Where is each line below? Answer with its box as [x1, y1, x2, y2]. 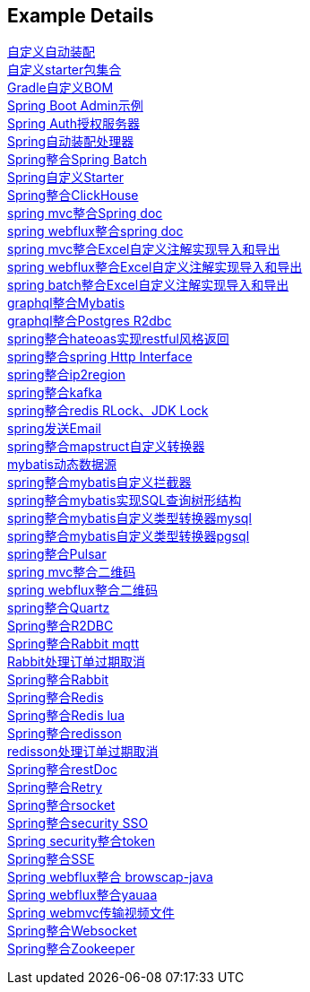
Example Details [7, 4, 154, 27]
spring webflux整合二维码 [7, 582, 158, 598]
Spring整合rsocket [7, 797, 116, 814]
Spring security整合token [7, 833, 156, 849]
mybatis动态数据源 [7, 457, 116, 473]
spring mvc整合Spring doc [7, 205, 163, 222]
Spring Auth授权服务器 [7, 116, 140, 132]
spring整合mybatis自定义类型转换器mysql [7, 510, 252, 526]
